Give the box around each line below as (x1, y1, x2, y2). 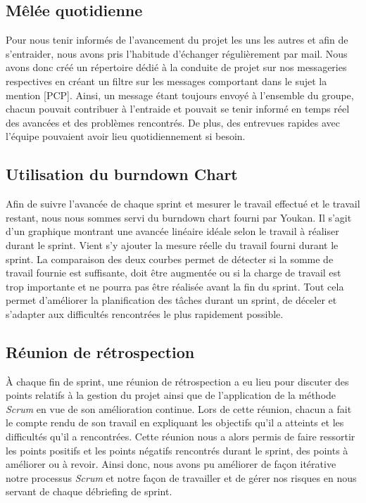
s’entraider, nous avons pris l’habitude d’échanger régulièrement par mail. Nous (6, 46, 348, 61)
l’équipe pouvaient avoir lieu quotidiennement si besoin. (6, 129, 246, 144)
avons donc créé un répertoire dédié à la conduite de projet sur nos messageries (6, 60, 347, 75)
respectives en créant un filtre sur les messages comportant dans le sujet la (6, 73, 327, 88)
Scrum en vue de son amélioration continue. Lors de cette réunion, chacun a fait (6, 401, 352, 416)
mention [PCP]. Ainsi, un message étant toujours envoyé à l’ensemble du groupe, (6, 87, 354, 102)
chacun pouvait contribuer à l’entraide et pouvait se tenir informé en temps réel (6, 101, 350, 116)
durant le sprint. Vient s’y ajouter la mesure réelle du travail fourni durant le (6, 237, 339, 252)
